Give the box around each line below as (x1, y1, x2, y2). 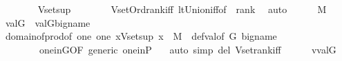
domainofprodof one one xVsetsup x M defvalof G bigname (5, 29, 277, 43)
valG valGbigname (5, 15, 91, 29)
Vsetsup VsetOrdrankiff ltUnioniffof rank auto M (37, 2, 327, 16)
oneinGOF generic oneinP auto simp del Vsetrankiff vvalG (39, 42, 336, 56)
